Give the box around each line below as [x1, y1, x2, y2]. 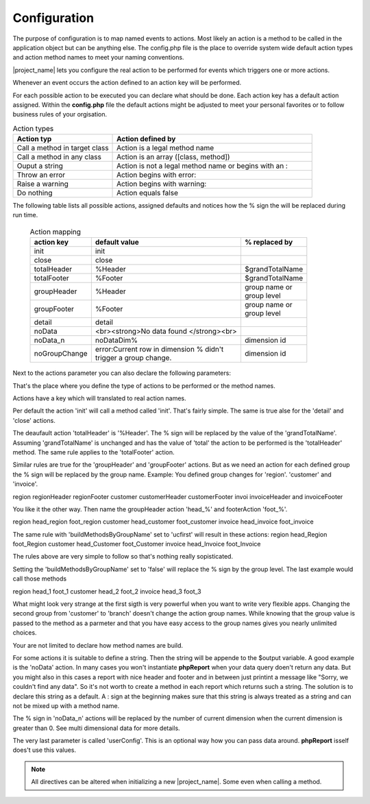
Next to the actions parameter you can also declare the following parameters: [12, 369, 231, 377]
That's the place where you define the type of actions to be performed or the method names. [12, 381, 275, 390]
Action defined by [116, 134, 176, 144]
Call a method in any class [16, 152, 102, 162]
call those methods [12, 574, 67, 583]
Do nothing [16, 188, 53, 198]
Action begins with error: [116, 170, 197, 180]
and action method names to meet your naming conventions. [12, 53, 184, 62]
